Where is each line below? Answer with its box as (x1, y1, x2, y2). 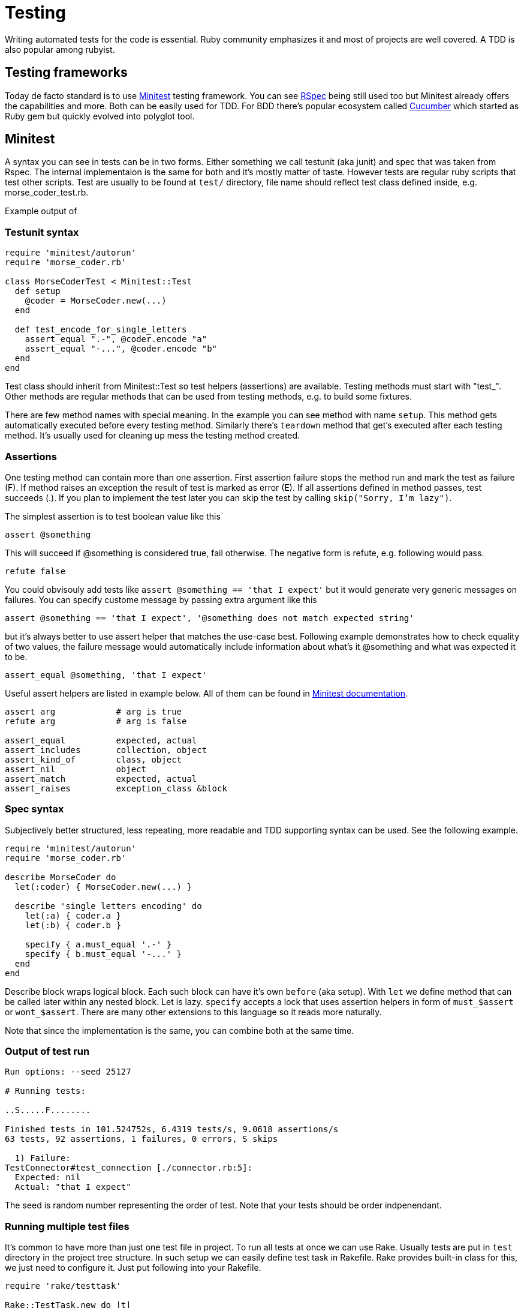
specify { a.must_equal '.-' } (25, 939, 172, 949)
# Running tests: (5, 1086, 86, 1096)
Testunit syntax (5, 226, 79, 238)
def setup (14, 286, 61, 296)
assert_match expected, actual (5, 773, 197, 784)
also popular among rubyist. (5, 44, 115, 55)
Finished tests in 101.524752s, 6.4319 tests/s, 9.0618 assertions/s (5, 1124, 339, 1135)
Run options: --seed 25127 (5, 1067, 131, 1077)
